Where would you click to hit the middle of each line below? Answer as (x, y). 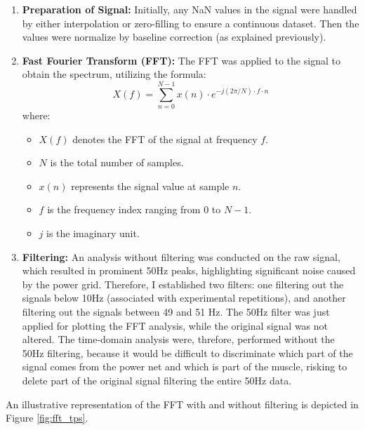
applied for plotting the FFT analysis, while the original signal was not (175, 325)
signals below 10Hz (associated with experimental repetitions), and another (184, 298)
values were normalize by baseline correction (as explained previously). (174, 37)
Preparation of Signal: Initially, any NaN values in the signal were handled (190, 9)
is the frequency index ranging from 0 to (134, 209)
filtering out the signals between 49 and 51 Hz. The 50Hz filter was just (176, 312)
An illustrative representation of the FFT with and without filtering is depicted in (182, 404)
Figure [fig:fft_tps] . (47, 418)
